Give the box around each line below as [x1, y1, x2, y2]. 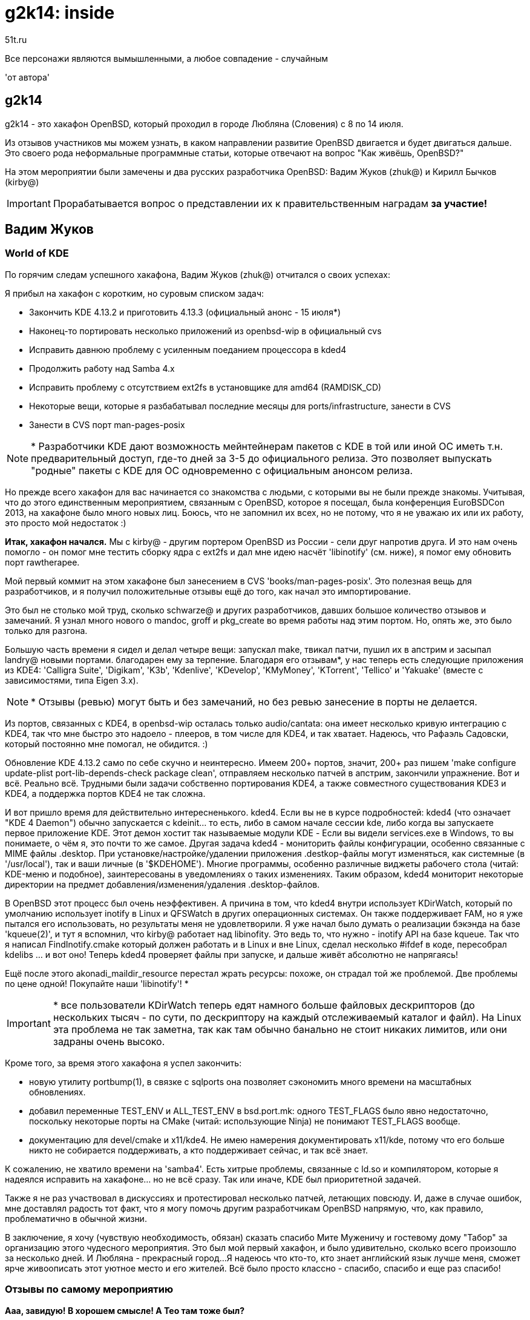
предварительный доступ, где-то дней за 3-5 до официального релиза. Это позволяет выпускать [31, 452, 492, 464]
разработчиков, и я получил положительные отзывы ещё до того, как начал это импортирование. [5, 586, 411, 596]
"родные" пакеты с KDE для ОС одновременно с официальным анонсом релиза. [31, 464, 413, 477]
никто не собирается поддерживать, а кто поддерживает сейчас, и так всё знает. [29, 1144, 368, 1155]
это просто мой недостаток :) [5, 517, 126, 528]
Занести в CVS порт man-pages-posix [29, 419, 185, 430]
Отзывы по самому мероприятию [5, 1283, 174, 1296]
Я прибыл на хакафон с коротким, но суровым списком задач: [5, 288, 264, 299]
